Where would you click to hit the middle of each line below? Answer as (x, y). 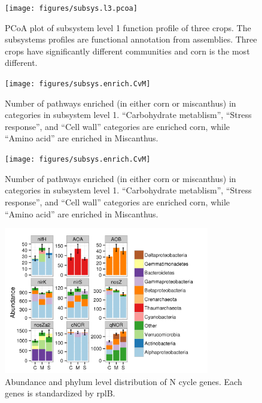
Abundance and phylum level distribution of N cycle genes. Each (124, 381)
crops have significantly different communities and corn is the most (127, 51)
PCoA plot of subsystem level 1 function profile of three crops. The (128, 27)
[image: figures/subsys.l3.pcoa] (71, 8)
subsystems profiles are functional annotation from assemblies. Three (131, 39)
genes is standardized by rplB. (60, 393)
